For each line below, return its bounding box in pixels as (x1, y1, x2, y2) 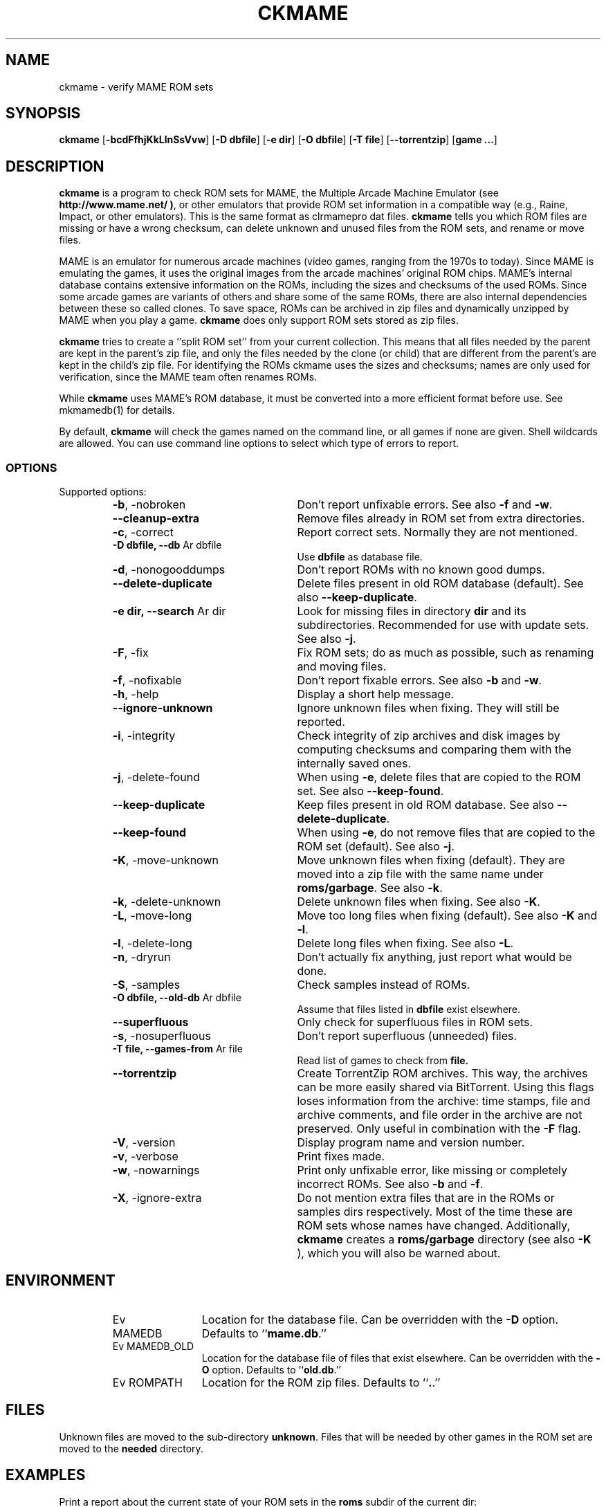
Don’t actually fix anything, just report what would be (297, 950, 572, 965)
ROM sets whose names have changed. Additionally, (297, 1218, 570, 1233)
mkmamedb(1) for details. (59, 404, 175, 417)
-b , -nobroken (112, 497, 186, 512)
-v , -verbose (112, 1149, 178, 1164)
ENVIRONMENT (6, 1272, 116, 1290)
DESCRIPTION (6, 157, 104, 175)
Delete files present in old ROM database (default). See (297, 576, 584, 591)
